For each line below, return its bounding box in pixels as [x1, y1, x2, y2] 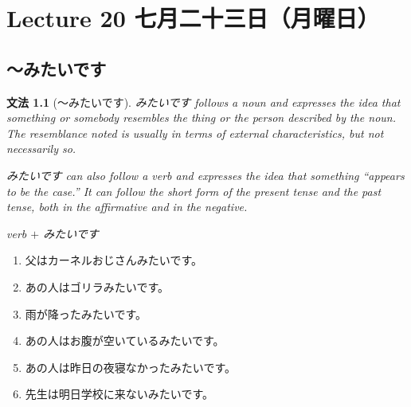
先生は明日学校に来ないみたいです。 [25, 385, 213, 402]
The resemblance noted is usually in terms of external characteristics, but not [6, 124, 384, 141]
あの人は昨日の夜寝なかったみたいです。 [25, 358, 236, 375]
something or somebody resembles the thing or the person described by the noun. [6, 109, 397, 126]
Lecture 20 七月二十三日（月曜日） [6, 2, 380, 34]
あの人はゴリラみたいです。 [25, 278, 169, 295]
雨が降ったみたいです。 [25, 305, 147, 322]
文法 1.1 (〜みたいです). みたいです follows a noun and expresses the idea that [6, 93, 401, 110]
